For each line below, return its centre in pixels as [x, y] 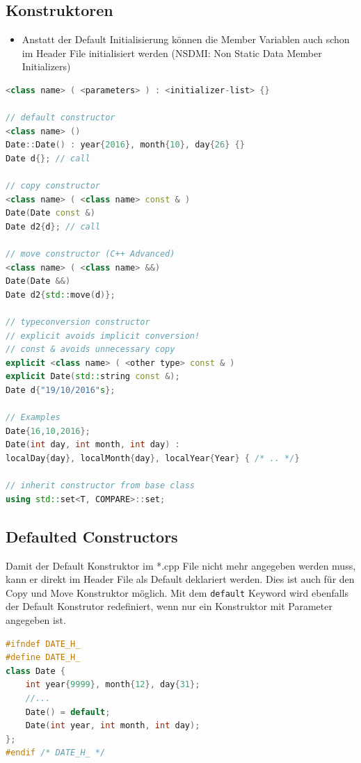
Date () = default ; [68, 712]
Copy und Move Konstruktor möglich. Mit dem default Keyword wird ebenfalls [177, 592]
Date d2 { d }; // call [53, 226]
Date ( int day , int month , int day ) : [93, 445]
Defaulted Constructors [92, 536]
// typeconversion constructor [78, 322]
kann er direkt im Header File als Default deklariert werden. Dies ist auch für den [180, 579]
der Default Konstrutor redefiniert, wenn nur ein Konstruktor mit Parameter [169, 606]
